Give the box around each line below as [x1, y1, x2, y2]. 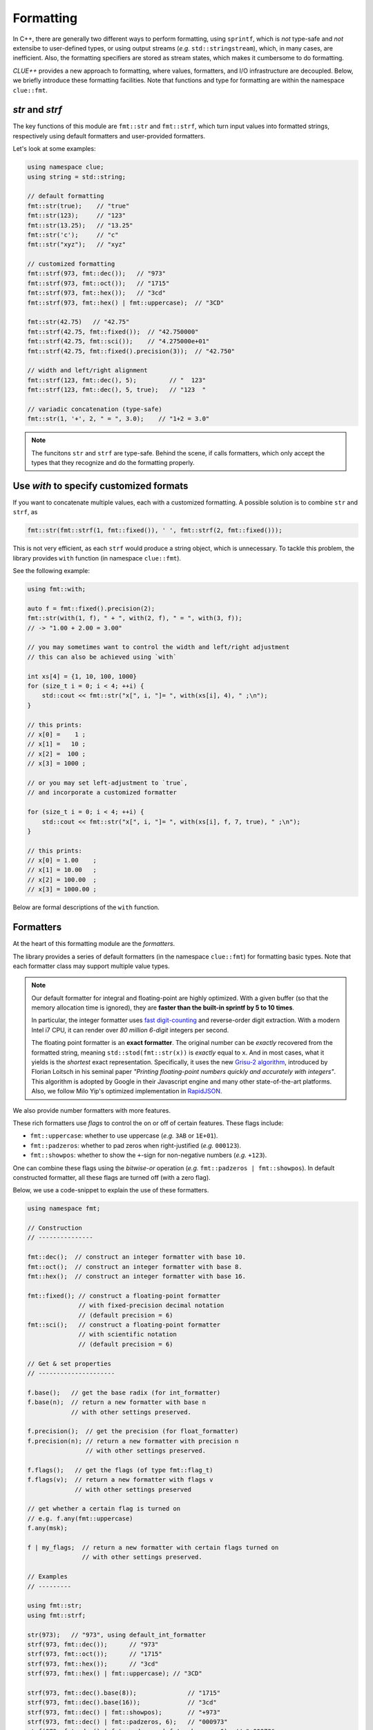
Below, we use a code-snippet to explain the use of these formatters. [12, 1186, 209, 1194]
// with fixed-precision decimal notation [78, 1302, 224, 1309]
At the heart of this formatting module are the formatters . [12, 940, 175, 948]
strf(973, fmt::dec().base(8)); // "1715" [27, 1688, 221, 1697]
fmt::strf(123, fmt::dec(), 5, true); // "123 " [27, 386, 207, 394]
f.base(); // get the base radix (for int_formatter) [27, 1388, 221, 1396]
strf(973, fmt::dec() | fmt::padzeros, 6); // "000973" [27, 1718, 228, 1726]
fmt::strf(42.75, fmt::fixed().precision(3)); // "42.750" [27, 347, 236, 355]
